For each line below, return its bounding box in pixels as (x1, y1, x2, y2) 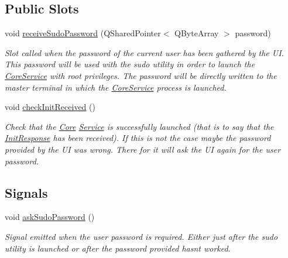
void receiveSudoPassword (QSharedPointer (5, 27, 161, 39)
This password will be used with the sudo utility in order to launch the (5, 58, 255, 70)
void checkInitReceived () (5, 101, 95, 113)
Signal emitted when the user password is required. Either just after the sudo (5, 230, 278, 242)
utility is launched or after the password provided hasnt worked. (5, 242, 231, 254)
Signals (5, 183, 48, 201)
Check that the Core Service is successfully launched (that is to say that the (5, 120, 274, 132)
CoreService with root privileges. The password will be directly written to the (5, 69, 277, 81)
